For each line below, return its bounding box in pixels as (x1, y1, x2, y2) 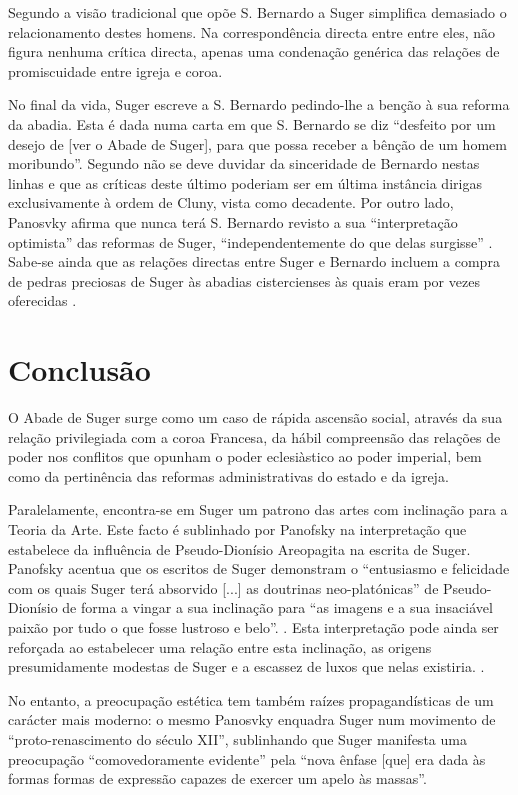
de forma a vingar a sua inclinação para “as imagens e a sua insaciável (62, 597, 493, 618)
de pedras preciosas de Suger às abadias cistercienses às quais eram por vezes (8, 270, 480, 291)
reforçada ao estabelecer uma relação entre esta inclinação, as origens (8, 636, 432, 657)
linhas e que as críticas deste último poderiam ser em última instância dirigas (8, 172, 482, 193)
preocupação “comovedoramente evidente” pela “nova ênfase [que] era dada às (8, 748, 486, 769)
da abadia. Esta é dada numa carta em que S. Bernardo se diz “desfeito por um (8, 113, 496, 134)
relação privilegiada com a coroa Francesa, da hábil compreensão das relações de (8, 426, 501, 447)
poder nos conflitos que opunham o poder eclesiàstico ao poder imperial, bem (8, 446, 482, 467)
